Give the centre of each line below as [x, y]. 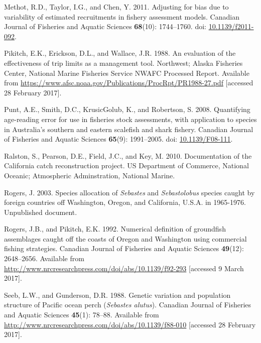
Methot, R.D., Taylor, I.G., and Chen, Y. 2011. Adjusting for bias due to [116, 7]
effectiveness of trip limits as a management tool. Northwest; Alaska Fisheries [123, 63]
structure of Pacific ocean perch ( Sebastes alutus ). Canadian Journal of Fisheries [128, 305]
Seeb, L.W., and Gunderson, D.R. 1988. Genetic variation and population [117, 295]
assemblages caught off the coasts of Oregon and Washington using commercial [125, 238]
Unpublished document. [41, 212]
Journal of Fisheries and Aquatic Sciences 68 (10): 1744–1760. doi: [105, 26]
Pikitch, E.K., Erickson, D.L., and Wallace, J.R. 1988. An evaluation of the [120, 53]
